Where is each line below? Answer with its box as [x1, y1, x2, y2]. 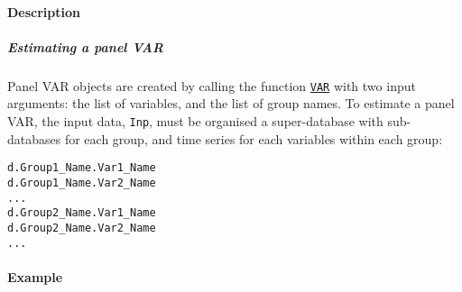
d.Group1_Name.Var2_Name [7, 176, 156, 189]
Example [7, 267, 63, 286]
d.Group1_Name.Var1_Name [7, 161, 156, 175]
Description [7, 2, 81, 21]
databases [7, 129, 61, 148]
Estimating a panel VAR [7, 37, 163, 56]
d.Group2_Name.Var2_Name [7, 221, 156, 234]
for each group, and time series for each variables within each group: [64, 129, 443, 148]
